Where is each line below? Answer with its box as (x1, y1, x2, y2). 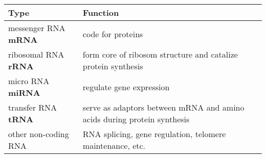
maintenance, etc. (82, 140, 146, 151)
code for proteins (82, 28, 143, 40)
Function (82, 7, 119, 18)
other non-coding (8, 128, 69, 140)
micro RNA (8, 75, 50, 87)
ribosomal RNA (8, 48, 64, 60)
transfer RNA (8, 101, 57, 113)
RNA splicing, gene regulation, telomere (82, 128, 226, 140)
